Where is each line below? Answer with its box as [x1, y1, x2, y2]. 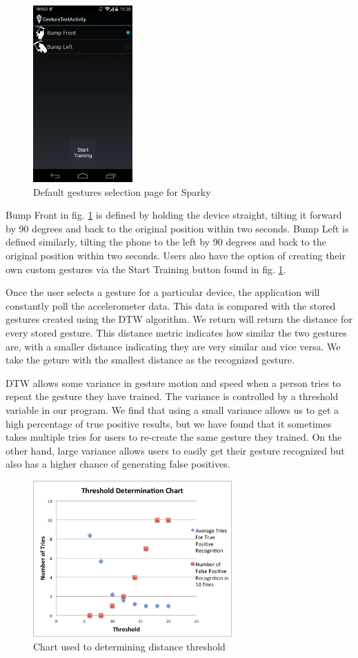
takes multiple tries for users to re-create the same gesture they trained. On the [6, 430, 342, 444]
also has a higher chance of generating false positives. [6, 457, 230, 471]
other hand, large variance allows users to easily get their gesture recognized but [6, 443, 345, 457]
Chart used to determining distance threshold [33, 639, 226, 653]
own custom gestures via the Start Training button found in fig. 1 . [6, 261, 286, 276]
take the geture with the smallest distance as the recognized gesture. [6, 352, 295, 367]
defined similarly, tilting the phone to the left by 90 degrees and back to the [6, 235, 326, 249]
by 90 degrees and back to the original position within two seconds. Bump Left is [6, 221, 349, 235]
